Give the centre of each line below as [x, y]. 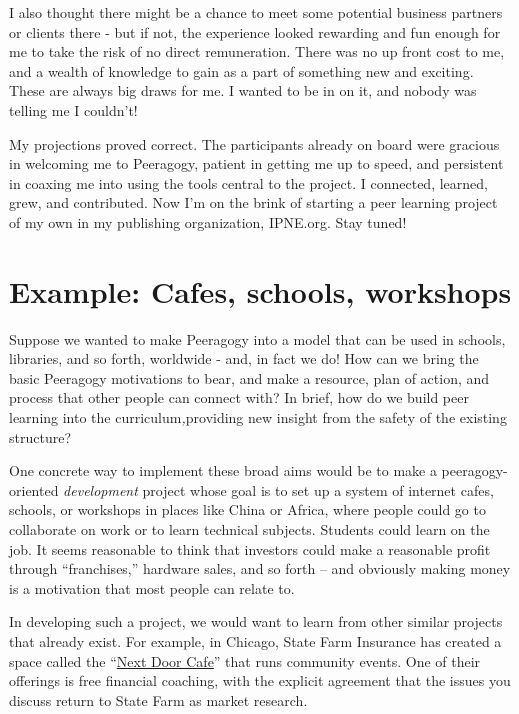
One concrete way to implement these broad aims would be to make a [223, 470]
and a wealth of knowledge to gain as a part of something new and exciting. [241, 70]
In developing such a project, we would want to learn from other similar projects [256, 621]
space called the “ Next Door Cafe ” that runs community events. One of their [245, 660]
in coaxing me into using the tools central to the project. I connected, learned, [248, 182]
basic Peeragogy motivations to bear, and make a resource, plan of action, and [249, 377]
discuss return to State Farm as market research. [158, 699]
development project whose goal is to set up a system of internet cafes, [278, 489]
